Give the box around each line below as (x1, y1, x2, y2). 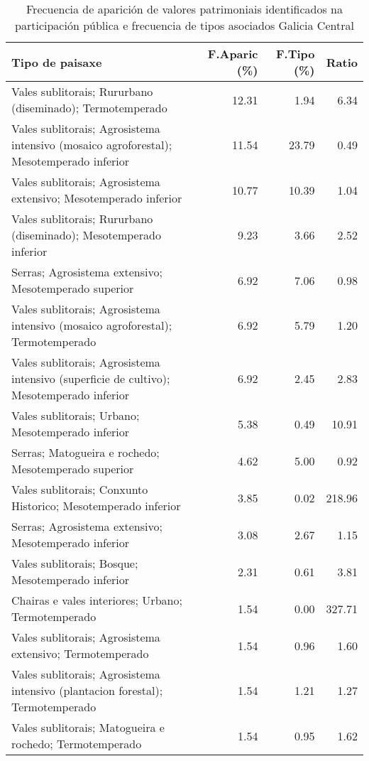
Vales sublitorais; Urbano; (11, 407, 140, 423)
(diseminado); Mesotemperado (11, 227, 161, 243)
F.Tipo (275, 45, 315, 62)
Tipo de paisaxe (11, 53, 102, 70)
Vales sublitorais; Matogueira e (11, 719, 165, 735)
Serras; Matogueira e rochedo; (11, 444, 160, 460)
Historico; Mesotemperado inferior (11, 497, 181, 514)
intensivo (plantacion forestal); (11, 682, 163, 698)
